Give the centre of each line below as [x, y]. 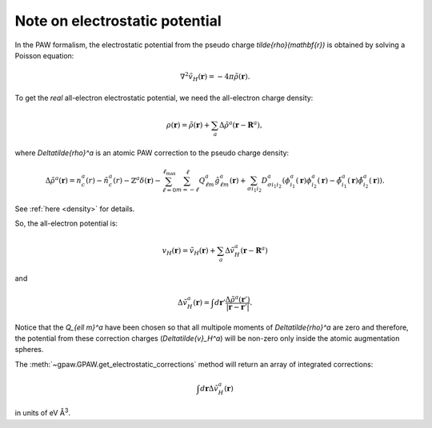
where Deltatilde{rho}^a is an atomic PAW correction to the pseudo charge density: [152, 153]
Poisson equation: [44, 55]
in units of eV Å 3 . [43, 412]
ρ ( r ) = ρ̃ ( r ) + [188, 125]
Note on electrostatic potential [118, 21]
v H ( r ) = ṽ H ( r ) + [189, 252]
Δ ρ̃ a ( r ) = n [63, 180]
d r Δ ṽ [210, 388]
